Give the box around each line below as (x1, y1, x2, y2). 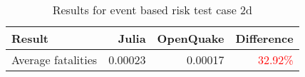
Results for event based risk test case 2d (52, 1, 252, 18)
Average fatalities (11, 51, 98, 68)
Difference (235, 30, 294, 46)
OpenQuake (157, 30, 224, 46)
